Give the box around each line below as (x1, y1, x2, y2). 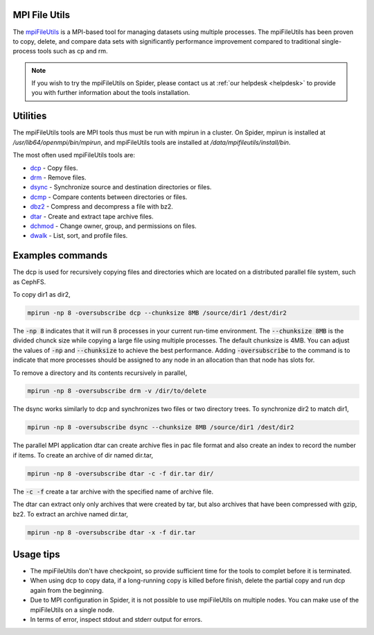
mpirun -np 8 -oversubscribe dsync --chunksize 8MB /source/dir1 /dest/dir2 (27, 424, 294, 431)
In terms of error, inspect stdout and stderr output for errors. (30, 616, 203, 624)
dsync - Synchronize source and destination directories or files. (30, 183, 212, 191)
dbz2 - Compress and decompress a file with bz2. (30, 202, 173, 211)
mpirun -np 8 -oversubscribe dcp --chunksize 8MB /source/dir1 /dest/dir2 (27, 308, 287, 317)
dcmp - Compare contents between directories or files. (30, 193, 188, 201)
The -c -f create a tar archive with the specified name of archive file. (12, 487, 214, 496)
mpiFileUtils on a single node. (30, 605, 114, 614)
